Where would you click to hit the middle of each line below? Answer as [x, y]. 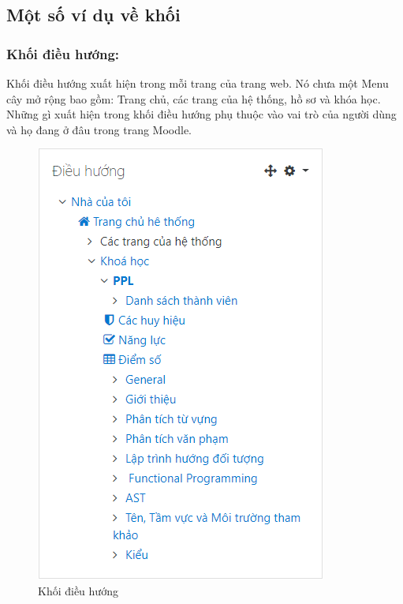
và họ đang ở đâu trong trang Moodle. [99, 129]
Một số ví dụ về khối [93, 15]
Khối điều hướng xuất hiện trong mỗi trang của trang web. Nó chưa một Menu [198, 83]
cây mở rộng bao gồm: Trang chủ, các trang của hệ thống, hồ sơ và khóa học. [194, 98]
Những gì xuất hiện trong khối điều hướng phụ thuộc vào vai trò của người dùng [201, 114]
